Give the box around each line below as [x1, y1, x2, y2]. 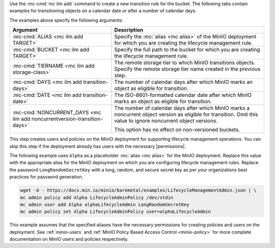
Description [114, 26, 144, 34]
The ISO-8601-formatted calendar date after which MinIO [114, 91, 252, 99]
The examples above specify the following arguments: [9, 17, 123, 23]
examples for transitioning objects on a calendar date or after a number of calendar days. [9, 8, 197, 14]
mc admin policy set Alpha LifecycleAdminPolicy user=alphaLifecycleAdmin [20, 209, 211, 214]
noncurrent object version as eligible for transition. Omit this [114, 111, 258, 118]
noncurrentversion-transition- [31, 115, 103, 122]
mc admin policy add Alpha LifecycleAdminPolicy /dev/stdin [20, 195, 174, 200]
